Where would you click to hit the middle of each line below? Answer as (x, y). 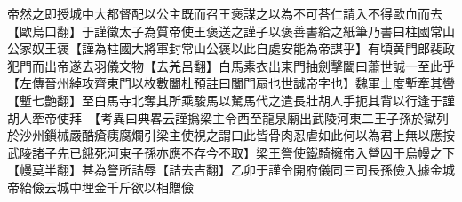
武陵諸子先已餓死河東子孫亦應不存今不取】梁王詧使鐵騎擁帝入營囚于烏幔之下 (231, 152)
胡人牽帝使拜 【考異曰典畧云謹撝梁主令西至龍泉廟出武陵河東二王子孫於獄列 (228, 117)
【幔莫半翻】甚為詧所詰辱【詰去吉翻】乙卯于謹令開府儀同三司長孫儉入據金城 (231, 170)
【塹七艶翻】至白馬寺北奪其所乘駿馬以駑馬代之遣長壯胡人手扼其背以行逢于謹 (231, 100)
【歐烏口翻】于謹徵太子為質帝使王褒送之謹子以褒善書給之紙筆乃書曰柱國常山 (231, 31)
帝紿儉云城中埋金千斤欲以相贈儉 (100, 186)
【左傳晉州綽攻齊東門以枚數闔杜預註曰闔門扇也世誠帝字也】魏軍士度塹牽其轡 (231, 83)
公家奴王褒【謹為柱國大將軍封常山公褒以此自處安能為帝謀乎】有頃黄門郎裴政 (231, 48)
